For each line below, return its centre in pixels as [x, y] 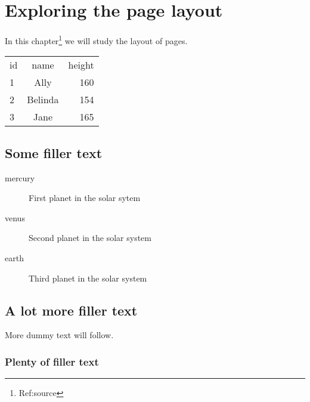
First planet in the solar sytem [85, 198]
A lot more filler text [71, 310]
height [81, 65]
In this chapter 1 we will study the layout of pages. [96, 40]
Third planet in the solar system [88, 278]
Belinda [43, 100]
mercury [20, 177]
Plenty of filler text [52, 361]
